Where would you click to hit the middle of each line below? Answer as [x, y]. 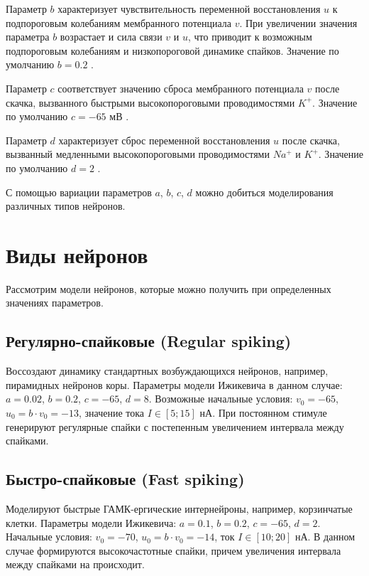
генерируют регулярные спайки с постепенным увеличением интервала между [175, 426]
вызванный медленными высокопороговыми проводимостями [138, 154]
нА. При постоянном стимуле [263, 413]
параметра [28, 37]
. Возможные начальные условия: [221, 399]
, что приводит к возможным [250, 37]
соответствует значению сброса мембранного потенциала [181, 88]
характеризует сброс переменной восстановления [164, 140]
